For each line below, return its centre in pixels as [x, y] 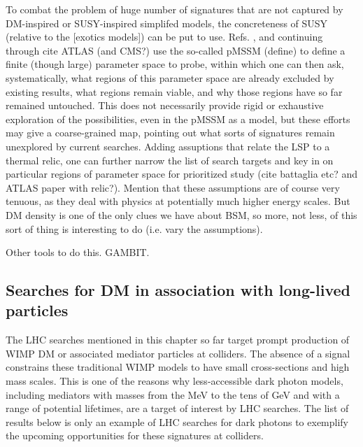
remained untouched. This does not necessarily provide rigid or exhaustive [165, 105]
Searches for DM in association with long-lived [178, 290]
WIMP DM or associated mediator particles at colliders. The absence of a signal [178, 353]
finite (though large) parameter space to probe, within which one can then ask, [175, 64]
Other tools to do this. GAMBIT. [78, 252]
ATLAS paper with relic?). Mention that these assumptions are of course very [173, 187]
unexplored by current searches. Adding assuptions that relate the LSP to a [168, 146]
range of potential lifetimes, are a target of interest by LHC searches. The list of [177, 408]
